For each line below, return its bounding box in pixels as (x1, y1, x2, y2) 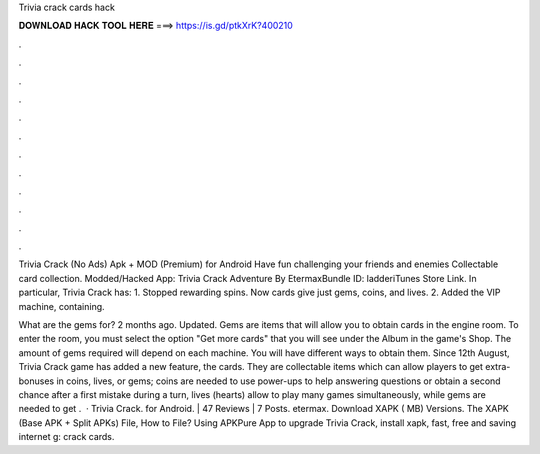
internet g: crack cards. (18, 431, 115, 443)
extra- (485, 361, 511, 373)
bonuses (18, 375, 55, 387)
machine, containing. (18, 300, 105, 312)
